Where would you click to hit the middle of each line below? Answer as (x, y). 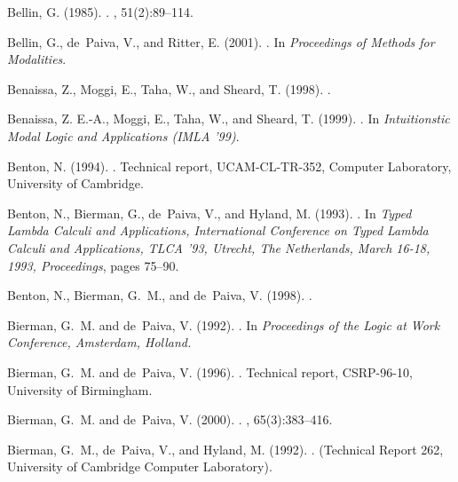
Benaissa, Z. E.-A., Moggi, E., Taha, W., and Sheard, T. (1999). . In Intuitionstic (229, 119)
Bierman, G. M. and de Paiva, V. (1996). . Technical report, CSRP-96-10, (210, 371)
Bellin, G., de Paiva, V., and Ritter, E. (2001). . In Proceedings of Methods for (221, 41)
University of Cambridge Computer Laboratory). (140, 466)
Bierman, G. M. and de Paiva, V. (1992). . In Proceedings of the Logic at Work (224, 324)
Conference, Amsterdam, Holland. (99, 342)
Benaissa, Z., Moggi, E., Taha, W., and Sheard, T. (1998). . (169, 88)
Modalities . (37, 59)
